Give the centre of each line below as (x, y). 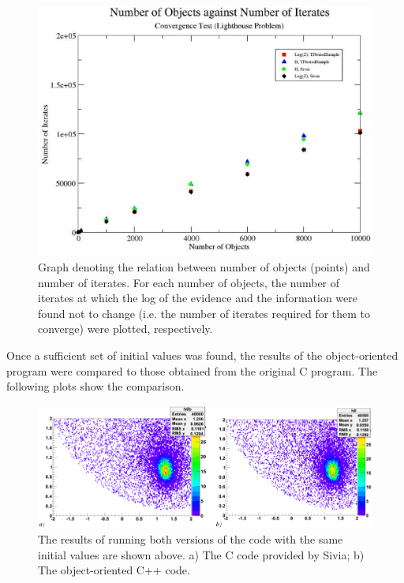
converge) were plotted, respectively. (125, 329)
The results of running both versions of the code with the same (191, 539)
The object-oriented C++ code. (114, 570)
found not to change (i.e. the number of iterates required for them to (204, 313)
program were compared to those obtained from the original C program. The (192, 370)
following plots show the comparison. (95, 386)
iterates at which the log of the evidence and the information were (198, 298)
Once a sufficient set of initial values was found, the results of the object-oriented (202, 355)
